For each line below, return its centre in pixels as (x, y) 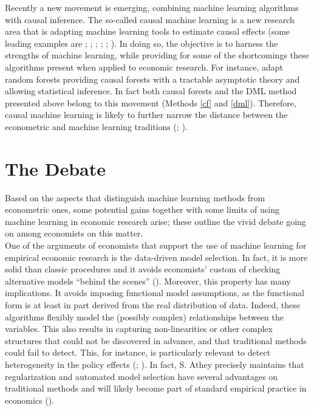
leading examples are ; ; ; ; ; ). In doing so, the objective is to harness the (142, 43)
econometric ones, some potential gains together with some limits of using (142, 209)
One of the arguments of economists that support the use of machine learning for (156, 245)
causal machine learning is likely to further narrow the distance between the (146, 115)
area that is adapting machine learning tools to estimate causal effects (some (148, 31)
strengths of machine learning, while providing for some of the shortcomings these (157, 55)
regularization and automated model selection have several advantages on (142, 376)
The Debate (56, 168)
